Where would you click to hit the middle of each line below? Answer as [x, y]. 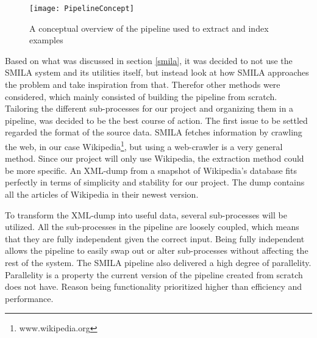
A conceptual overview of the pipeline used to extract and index [149, 28]
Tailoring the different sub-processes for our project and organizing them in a [149, 108]
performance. [29, 298]
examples [46, 40]
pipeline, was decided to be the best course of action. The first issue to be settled [156, 120]
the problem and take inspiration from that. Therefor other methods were [143, 84]
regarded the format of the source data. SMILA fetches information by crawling [154, 132]
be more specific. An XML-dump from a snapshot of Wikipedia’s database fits [151, 170]
